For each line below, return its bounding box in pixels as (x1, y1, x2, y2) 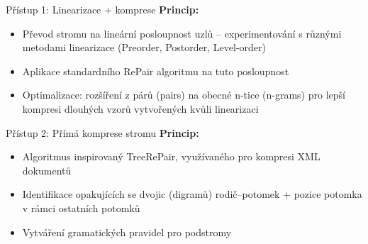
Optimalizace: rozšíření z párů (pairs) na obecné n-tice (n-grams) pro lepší (22, 87, 345, 102)
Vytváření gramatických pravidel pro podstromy (22, 224, 232, 239)
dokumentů (22, 162, 72, 177)
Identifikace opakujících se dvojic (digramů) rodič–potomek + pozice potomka (22, 187, 362, 201)
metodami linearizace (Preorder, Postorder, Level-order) (22, 40, 266, 55)
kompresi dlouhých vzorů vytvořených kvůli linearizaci (22, 101, 259, 116)
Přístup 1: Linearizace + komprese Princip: (6, 2, 199, 16)
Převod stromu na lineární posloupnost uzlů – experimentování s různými (22, 26, 342, 40)
